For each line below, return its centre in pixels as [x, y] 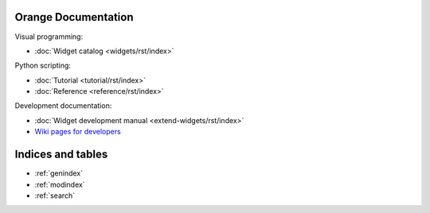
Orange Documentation [74, 17]
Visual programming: [49, 37]
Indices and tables [61, 155]
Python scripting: [43, 66]
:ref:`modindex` [60, 184]
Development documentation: [63, 106]
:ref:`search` [55, 196]
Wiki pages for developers [78, 132]
